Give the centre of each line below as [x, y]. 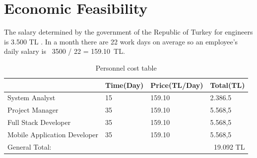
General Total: [30, 146]
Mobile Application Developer [53, 134]
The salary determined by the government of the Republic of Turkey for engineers [128, 32]
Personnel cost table [126, 67]
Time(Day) [125, 85]
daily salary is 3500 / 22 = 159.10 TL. [64, 51]
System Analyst [32, 98]
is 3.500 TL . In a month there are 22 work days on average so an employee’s [121, 41]
